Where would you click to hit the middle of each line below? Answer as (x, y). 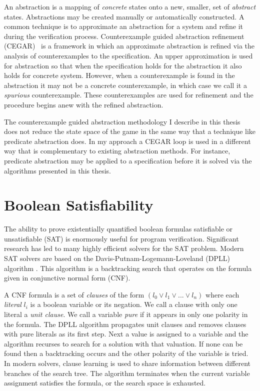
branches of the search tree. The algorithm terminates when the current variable (127, 373)
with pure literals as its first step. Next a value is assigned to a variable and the (126, 334)
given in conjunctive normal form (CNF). (67, 278)
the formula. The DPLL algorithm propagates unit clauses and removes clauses (125, 324)
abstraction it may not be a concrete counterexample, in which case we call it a (125, 85)
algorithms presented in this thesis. (57, 170)
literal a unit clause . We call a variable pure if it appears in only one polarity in (126, 314)
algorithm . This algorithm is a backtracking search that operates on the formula (128, 268)
